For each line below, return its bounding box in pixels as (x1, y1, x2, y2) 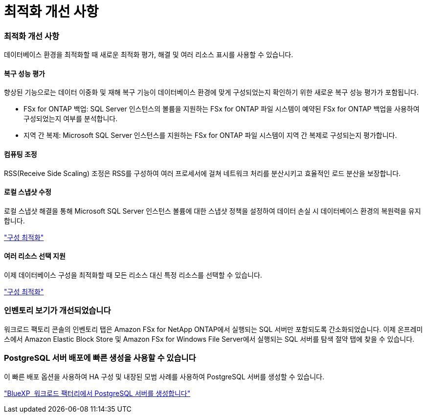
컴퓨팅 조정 (4, 150, 37, 158)
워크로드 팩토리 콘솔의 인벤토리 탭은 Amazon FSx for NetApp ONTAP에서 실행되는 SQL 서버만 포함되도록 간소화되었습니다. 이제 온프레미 (4, 325, 423, 333)
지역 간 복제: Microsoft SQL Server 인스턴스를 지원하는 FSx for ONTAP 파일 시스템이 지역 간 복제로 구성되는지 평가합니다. (23, 131, 397, 140)
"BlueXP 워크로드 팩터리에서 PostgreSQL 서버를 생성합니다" (4, 389, 191, 397)
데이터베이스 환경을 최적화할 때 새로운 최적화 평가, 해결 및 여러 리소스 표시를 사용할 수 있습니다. (4, 50, 293, 59)
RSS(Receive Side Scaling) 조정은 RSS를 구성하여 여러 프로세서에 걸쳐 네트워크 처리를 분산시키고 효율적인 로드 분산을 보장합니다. (4, 169, 401, 177)
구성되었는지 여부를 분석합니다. (23, 114, 118, 123)
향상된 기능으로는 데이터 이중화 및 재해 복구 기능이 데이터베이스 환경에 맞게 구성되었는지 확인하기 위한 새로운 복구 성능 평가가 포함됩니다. (4, 88, 419, 97)
